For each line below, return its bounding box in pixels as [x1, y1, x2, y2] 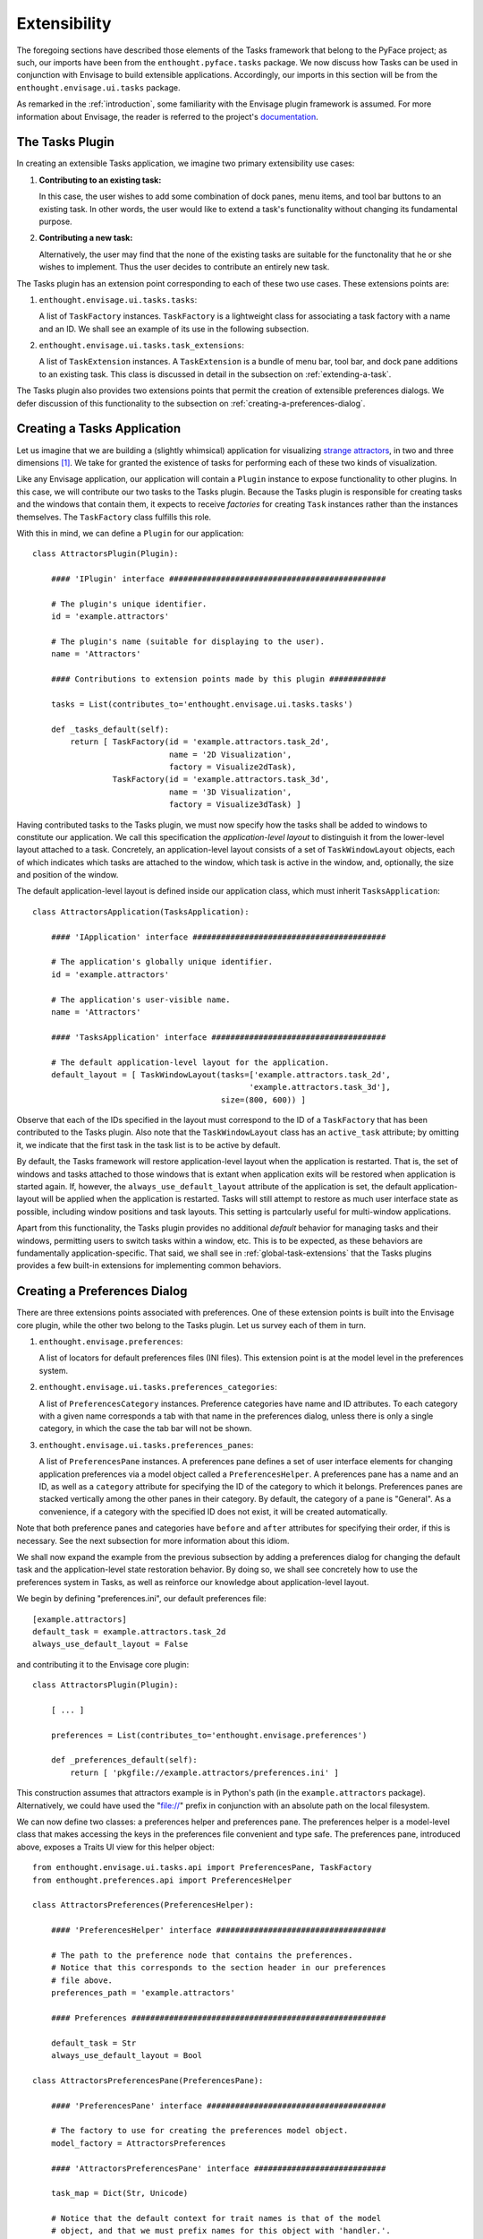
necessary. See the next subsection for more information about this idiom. [16, 1535, 290, 1546]
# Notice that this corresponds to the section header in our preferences [50, 1962, 386, 1973]
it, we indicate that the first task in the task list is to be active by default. [16, 1139, 281, 1150]
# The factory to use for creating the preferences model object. [50, 2125, 349, 2136]
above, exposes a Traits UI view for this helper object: [16, 1841, 215, 1852]
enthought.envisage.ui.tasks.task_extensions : [38, 340, 245, 351]
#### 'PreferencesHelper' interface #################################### [50, 1926, 386, 1935]
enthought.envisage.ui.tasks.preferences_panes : [38, 1439, 254, 1450]
